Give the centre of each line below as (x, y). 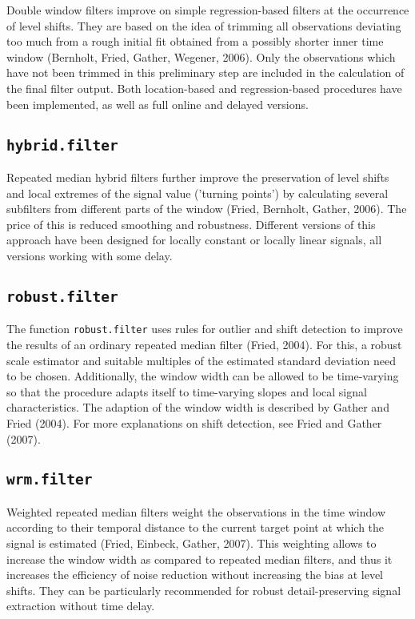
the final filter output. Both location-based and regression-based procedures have (204, 88)
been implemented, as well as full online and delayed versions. (158, 104)
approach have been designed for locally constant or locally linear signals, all (194, 240)
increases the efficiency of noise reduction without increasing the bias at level (195, 575)
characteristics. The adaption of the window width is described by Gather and (198, 407)
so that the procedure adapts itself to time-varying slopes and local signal (187, 391)
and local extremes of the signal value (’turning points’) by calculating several (198, 193)
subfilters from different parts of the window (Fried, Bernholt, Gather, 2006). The (207, 209)
